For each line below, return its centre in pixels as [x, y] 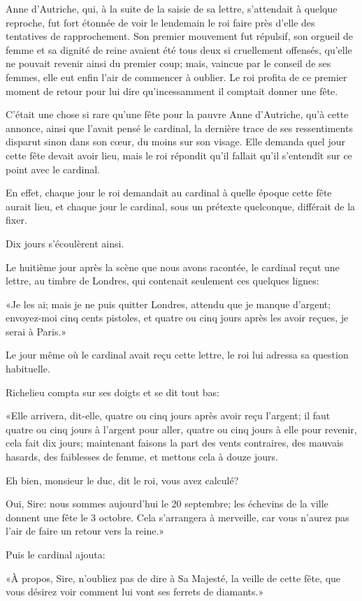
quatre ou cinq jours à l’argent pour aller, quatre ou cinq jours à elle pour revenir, [181, 429]
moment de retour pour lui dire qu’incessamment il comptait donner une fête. [172, 90]
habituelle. [28, 369]
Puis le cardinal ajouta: [56, 554]
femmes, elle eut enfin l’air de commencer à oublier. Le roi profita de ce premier [176, 77]
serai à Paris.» [36, 331]
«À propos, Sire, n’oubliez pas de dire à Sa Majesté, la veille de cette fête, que [173, 578]
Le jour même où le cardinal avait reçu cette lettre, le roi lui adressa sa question [177, 355]
